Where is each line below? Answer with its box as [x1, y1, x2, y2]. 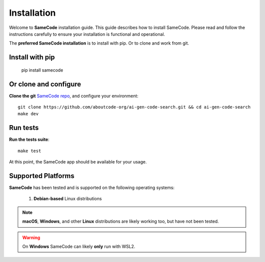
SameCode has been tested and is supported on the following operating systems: [9, 184, 175, 191]
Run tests [9, 124, 39, 132]
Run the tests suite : [9, 136, 50, 142]
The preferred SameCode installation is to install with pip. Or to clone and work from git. [9, 40, 189, 46]
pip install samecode [21, 67, 63, 73]
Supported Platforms [9, 172, 75, 180]
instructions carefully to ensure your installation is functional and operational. [9, 31, 165, 37]
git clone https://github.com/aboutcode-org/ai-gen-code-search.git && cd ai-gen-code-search [18, 105, 251, 110]
